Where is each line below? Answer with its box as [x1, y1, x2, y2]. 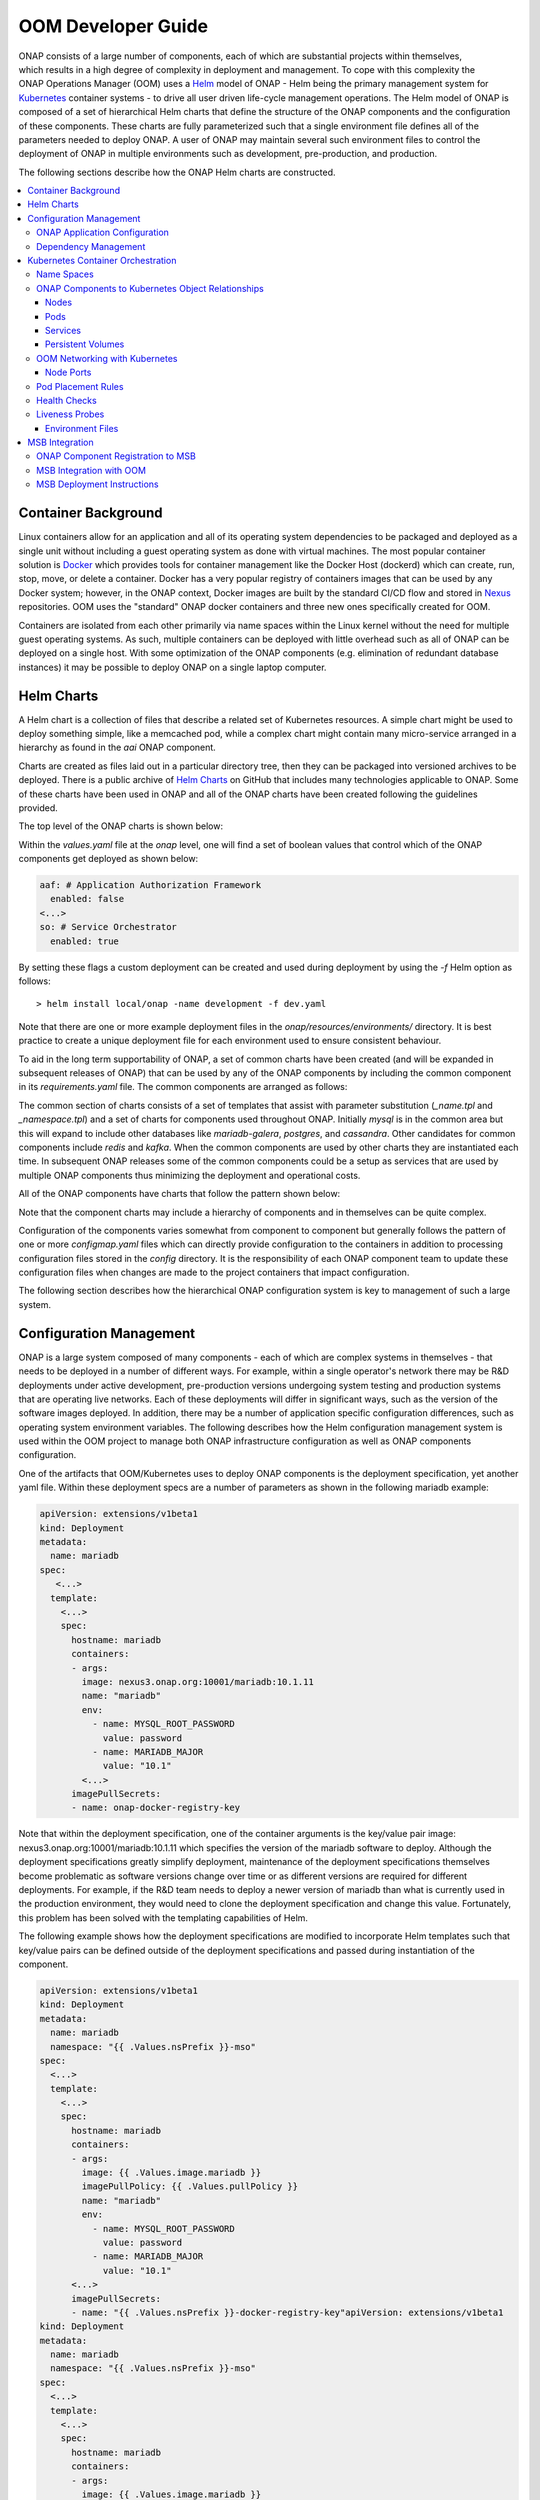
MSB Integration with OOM [36, 464, 147, 476]
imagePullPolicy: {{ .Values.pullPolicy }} [81, 2181, 299, 2192]
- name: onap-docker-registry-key [71, 1802, 240, 1814]
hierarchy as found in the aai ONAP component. [18, 741, 217, 754]
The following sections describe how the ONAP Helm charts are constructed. [18, 166, 336, 178]
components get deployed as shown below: [18, 853, 199, 865]
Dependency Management [36, 240, 146, 252]
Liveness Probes [36, 408, 105, 420]
